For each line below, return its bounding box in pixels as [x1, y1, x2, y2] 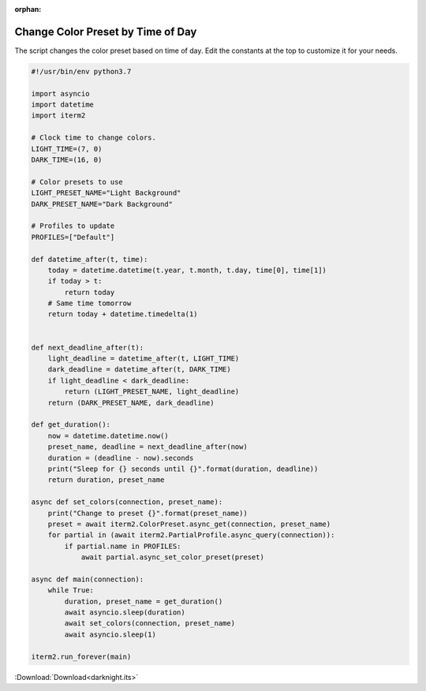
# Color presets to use [31, 177, 124, 186]
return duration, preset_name [47, 476, 165, 484]
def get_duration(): [31, 420, 110, 429]
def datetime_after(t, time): [31, 255, 148, 263]
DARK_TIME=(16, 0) [31, 155, 103, 165]
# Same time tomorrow [47, 299, 132, 308]
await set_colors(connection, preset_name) [64, 619, 236, 628]
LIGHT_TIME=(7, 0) [31, 144, 103, 153]
